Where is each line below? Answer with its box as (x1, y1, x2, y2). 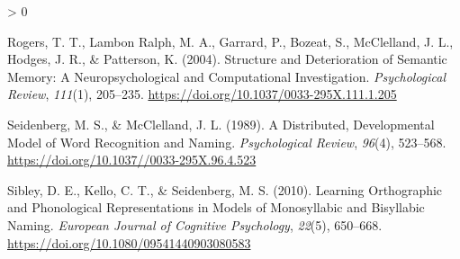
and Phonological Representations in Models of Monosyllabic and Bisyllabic (7, 198, 425, 217)
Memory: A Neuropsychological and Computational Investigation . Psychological (7, 67, 446, 85)
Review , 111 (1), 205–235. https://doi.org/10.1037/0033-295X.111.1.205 (7, 85, 397, 103)
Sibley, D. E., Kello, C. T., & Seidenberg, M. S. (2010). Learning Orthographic (7, 180, 443, 199)
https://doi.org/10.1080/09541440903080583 (7, 233, 251, 252)
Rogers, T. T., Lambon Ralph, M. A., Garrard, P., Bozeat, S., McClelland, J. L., (7, 31, 454, 50)
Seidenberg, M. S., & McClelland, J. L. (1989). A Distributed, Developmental (7, 114, 435, 133)
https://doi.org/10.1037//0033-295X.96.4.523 (7, 150, 257, 169)
